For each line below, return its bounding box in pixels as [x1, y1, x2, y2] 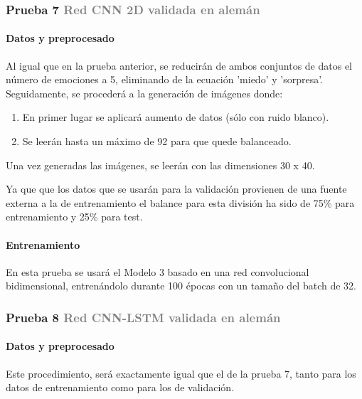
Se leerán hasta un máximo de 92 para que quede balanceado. [22, 134, 292, 149]
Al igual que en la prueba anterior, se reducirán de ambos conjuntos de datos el [6, 58, 353, 73]
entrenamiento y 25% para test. [6, 209, 143, 224]
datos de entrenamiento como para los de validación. [6, 380, 235, 395]
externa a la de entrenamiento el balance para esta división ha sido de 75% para [6, 195, 355, 210]
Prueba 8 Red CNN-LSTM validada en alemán [6, 308, 281, 326]
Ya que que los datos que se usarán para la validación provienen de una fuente [6, 181, 347, 196]
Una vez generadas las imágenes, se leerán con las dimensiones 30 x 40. [6, 157, 315, 172]
